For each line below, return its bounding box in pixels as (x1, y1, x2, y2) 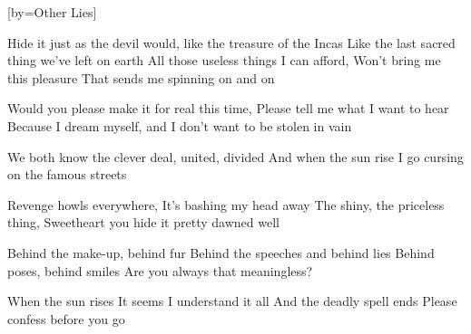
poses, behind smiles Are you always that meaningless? (7, 261, 313, 280)
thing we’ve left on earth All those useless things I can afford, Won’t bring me (7, 51, 441, 70)
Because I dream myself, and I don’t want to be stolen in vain (7, 116, 352, 135)
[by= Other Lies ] (7, 3, 97, 21)
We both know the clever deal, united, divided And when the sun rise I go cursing (7, 147, 464, 166)
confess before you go (7, 309, 125, 328)
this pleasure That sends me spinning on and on (7, 68, 275, 87)
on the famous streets (7, 165, 127, 184)
